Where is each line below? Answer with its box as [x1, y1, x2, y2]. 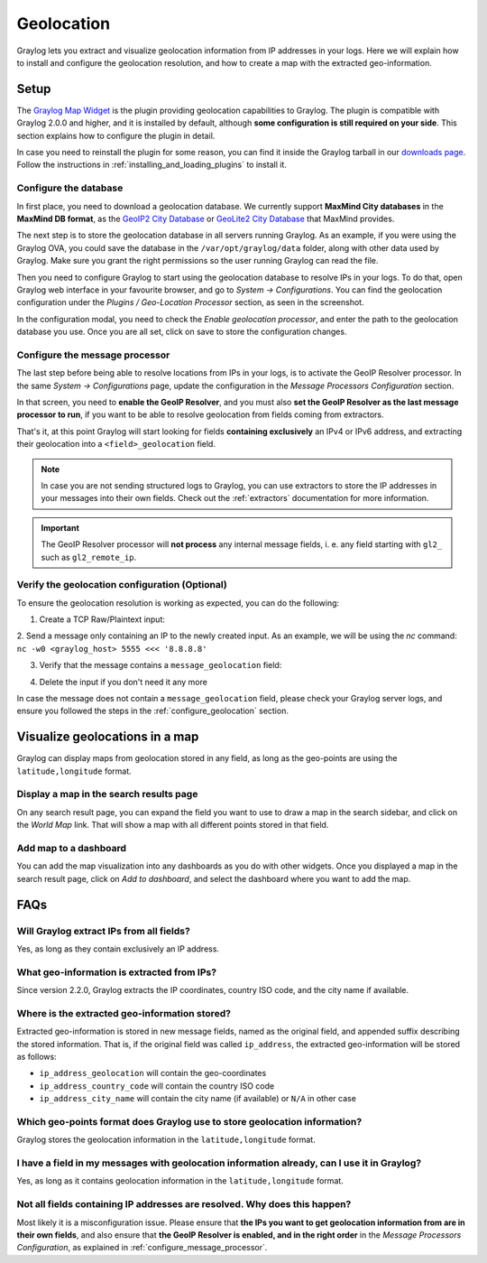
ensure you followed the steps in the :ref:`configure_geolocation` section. [16, 705, 289, 717]
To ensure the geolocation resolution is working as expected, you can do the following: [16, 597, 340, 608]
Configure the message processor [16, 348, 170, 361]
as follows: [16, 1051, 58, 1062]
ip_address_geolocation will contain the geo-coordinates [39, 1068, 267, 1079]
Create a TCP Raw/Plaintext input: [39, 614, 166, 625]
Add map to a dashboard [16, 841, 126, 854]
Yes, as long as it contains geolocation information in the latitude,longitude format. [16, 1175, 345, 1186]
